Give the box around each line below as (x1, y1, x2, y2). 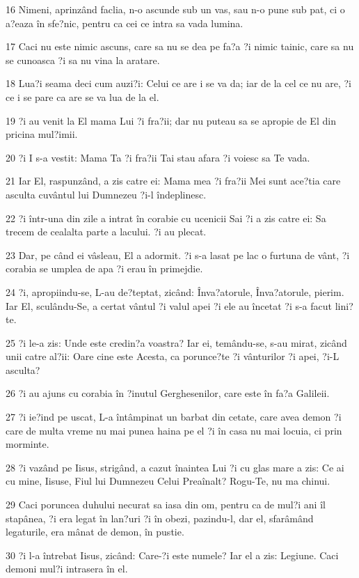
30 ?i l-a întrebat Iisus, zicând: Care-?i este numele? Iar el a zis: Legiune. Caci (6, 547, 339, 562)
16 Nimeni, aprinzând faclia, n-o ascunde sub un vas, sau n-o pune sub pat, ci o (6, 2, 345, 16)
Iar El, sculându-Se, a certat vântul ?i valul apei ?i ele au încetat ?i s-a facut (6, 298, 333, 313)
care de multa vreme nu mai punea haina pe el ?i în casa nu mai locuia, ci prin (6, 423, 342, 437)
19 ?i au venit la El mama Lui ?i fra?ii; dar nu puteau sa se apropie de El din (6, 113, 336, 127)
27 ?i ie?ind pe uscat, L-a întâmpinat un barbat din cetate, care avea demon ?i (6, 409, 342, 424)
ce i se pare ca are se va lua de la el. (6, 89, 159, 104)
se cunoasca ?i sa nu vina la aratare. (6, 52, 160, 67)
